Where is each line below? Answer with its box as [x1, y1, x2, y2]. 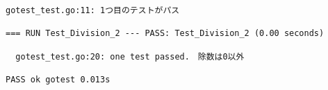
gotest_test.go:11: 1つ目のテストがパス [6, 6, 180, 15]
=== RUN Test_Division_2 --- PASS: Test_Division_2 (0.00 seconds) [6, 28, 325, 39]
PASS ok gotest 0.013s [6, 74, 110, 84]
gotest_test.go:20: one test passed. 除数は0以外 [15, 51, 245, 62]
